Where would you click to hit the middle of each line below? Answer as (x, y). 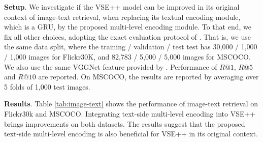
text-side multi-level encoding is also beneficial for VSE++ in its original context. (131, 134)
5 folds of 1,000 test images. (47, 86)
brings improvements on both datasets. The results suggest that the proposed (125, 123)
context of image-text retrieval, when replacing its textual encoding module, (122, 17)
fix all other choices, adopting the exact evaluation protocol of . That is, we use (128, 36)
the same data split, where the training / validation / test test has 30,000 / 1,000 (131, 47)
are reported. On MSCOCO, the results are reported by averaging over (149, 77)
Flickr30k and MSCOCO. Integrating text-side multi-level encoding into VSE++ (130, 113)
